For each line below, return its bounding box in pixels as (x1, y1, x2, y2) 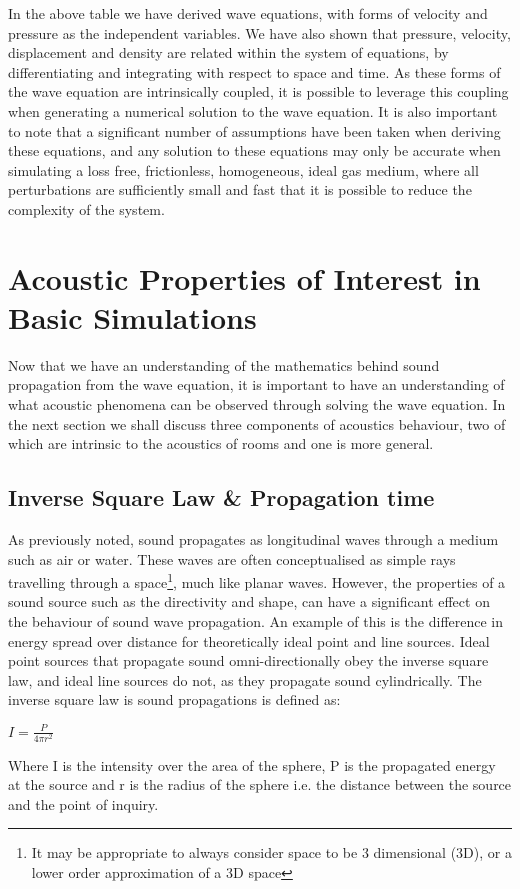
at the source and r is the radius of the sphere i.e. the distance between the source (8, 774, 512, 795)
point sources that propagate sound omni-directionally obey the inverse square (8, 650, 489, 671)
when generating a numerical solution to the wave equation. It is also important (8, 100, 498, 121)
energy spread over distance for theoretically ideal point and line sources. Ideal (8, 630, 490, 651)
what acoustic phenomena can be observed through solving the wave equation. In (8, 394, 506, 415)
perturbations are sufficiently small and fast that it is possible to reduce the (8, 179, 472, 200)
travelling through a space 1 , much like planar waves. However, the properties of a (8, 569, 506, 592)
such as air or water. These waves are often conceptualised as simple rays (8, 548, 456, 569)
